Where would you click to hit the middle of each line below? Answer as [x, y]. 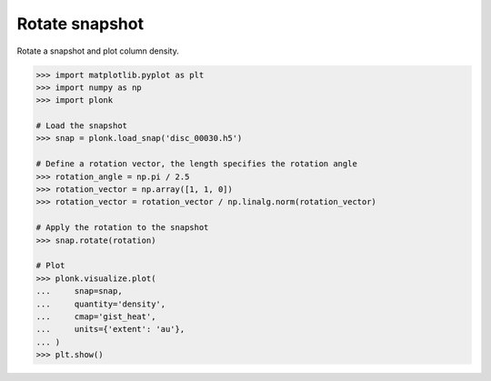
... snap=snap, [79, 291]
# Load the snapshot [81, 126]
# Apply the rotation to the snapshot [122, 228]
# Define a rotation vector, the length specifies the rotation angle [197, 164]
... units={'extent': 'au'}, [110, 329]
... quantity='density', [101, 304]
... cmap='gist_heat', [96, 316]
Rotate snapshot [80, 24]
